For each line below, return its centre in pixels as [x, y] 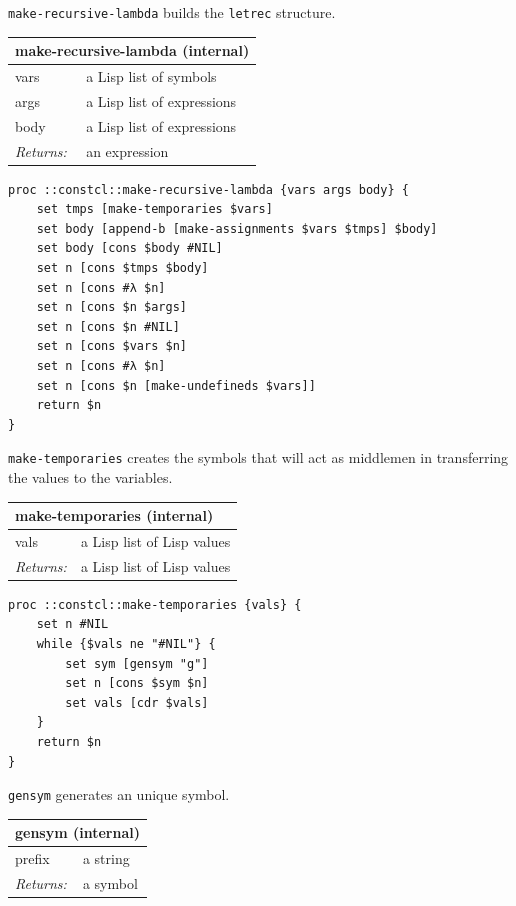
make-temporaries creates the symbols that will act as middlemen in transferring [258, 457]
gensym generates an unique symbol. [119, 794]
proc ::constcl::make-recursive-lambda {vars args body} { [208, 189]
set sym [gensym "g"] [137, 663]
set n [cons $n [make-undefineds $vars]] [176, 385]
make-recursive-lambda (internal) [132, 50]
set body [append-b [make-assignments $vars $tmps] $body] [237, 228]
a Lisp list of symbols [151, 76]
